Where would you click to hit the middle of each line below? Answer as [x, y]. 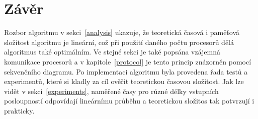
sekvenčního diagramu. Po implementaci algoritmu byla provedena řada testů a [126, 71]
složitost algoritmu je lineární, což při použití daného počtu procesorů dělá [119, 42]
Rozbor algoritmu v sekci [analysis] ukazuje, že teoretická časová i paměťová [122, 32]
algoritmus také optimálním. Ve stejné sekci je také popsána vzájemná [112, 52]
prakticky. [19, 110]
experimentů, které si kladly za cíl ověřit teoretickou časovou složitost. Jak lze [124, 81]
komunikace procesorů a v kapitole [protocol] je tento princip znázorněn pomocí [128, 61]
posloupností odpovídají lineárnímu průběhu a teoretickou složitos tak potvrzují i [129, 101]
